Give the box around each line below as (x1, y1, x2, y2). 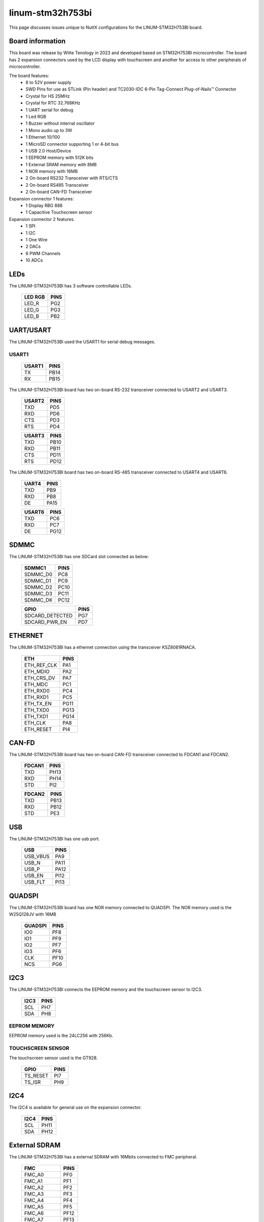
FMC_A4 (24, 1197, 44, 1203)
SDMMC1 (24, 565, 46, 571)
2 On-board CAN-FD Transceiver (25, 189, 92, 195)
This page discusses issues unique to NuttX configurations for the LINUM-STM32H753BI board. (9, 24, 203, 30)
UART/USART (9, 326, 51, 334)
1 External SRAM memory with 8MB (25, 161, 97, 167)
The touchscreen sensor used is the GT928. (9, 1055, 98, 1061)
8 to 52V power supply (25, 80, 72, 86)
